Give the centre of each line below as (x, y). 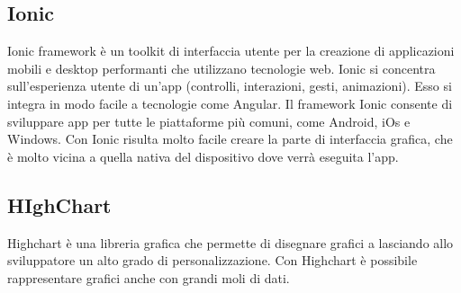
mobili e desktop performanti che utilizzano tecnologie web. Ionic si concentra (221, 68)
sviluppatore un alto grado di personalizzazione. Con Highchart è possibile (212, 260)
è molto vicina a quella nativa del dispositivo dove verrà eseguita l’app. (203, 156)
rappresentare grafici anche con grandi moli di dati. (149, 277)
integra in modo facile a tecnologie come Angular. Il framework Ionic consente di (230, 103)
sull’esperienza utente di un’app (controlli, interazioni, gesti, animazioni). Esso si (230, 86)
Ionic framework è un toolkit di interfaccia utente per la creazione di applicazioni (231, 51)
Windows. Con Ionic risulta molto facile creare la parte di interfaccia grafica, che (230, 139)
